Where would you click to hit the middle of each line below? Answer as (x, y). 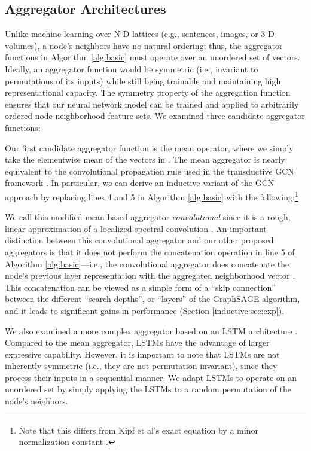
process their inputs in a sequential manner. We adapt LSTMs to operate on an (151, 377)
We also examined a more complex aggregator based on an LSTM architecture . (151, 330)
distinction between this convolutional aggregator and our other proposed (139, 240)
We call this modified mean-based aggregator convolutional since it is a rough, (148, 217)
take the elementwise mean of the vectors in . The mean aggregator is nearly (145, 159)
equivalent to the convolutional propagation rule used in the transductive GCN (150, 171)
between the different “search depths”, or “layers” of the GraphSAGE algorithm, (153, 299)
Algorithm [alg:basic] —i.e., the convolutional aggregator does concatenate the (147, 263)
